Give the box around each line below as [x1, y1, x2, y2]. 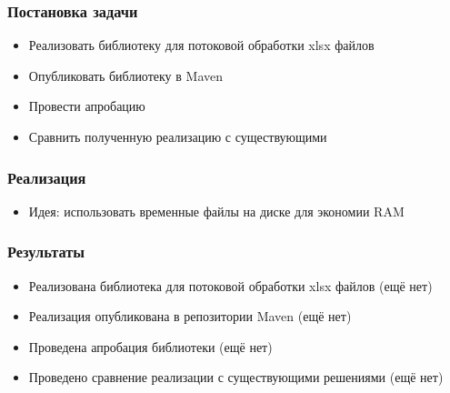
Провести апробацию [28, 96, 145, 116]
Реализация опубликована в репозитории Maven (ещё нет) [28, 307, 352, 326]
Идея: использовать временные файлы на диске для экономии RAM [28, 201, 405, 220]
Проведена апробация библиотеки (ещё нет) [28, 337, 273, 356]
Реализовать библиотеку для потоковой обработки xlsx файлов [28, 35, 375, 55]
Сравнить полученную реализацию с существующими [28, 127, 327, 146]
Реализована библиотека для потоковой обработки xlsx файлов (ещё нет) [28, 276, 433, 295]
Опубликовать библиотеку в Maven [28, 65, 224, 85]
